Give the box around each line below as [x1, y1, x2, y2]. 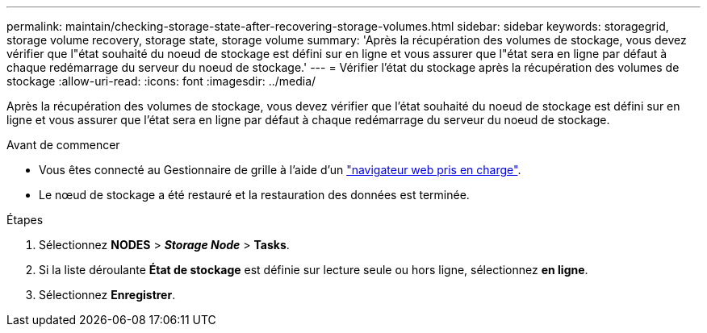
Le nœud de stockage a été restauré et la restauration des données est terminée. [39, 188, 470, 202]
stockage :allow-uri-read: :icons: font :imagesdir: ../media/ [6, 74, 316, 88]
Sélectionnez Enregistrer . [39, 288, 176, 302]
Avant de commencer [6, 138, 120, 152]
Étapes [6, 213, 44, 227]
